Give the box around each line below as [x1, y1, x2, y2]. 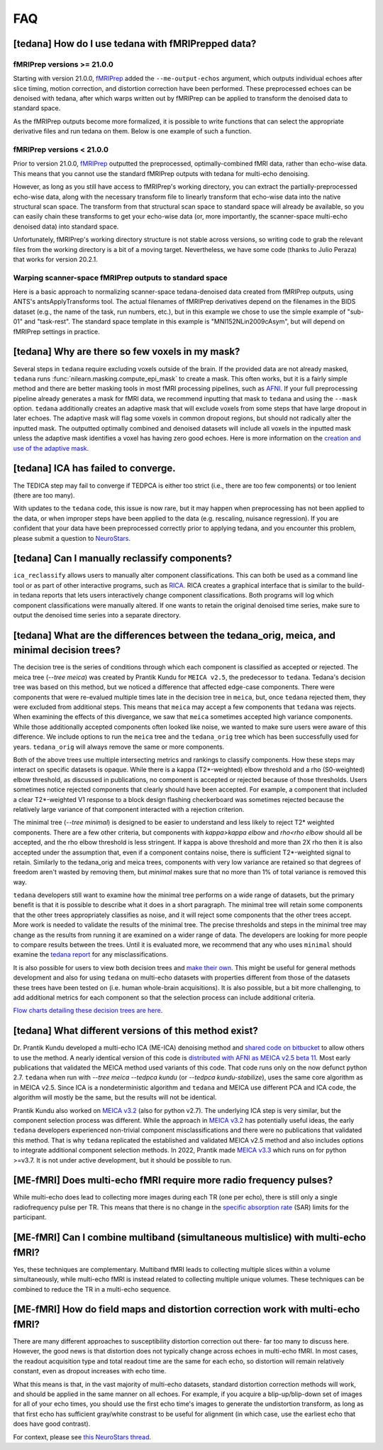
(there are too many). [13, 490, 75, 500]
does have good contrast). [13, 1419, 91, 1428]
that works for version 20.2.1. [13, 255, 99, 263]
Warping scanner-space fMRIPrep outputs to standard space [13, 273, 228, 282]
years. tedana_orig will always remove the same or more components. [13, 742, 225, 751]
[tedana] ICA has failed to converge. [13, 462, 177, 475]
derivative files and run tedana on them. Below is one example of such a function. [13, 127, 252, 136]
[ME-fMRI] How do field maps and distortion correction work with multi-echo [13, 1303, 360, 1316]
